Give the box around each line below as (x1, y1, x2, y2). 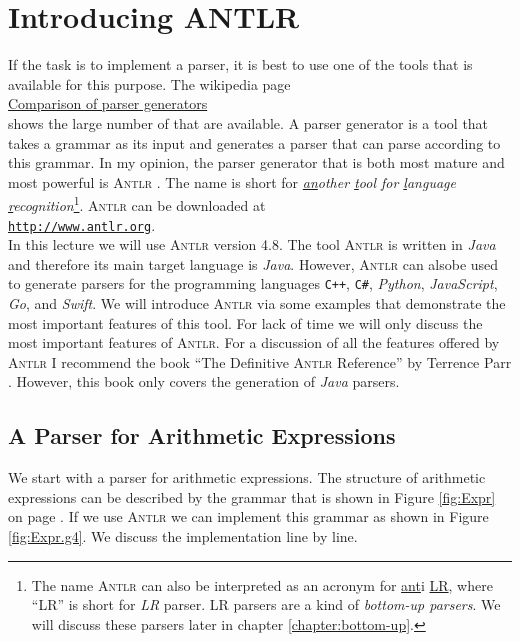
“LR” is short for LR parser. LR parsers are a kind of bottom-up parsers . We (31, 594, 501, 615)
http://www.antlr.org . (8, 214, 156, 235)
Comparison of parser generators (8, 93, 208, 114)
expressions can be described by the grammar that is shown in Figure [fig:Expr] (8, 486, 496, 507)
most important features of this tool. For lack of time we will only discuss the (8, 312, 483, 333)
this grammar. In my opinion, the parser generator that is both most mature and (8, 152, 505, 173)
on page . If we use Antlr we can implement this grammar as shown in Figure (8, 506, 489, 527)
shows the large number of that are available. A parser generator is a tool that (8, 112, 489, 133)
